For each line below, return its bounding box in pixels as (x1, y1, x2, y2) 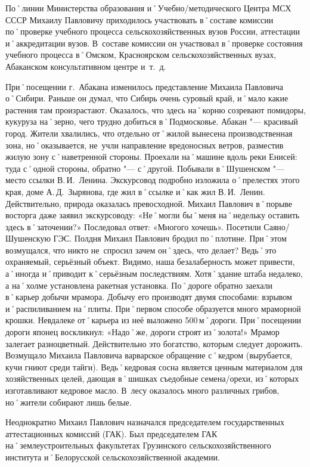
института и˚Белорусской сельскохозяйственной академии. (5, 450, 220, 463)
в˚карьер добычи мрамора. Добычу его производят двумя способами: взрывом (5, 290, 292, 303)
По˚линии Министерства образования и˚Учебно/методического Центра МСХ (5, 2, 292, 14)
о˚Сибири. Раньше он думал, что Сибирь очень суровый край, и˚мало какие (5, 92, 289, 104)
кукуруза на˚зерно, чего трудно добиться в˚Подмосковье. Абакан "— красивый (5, 115, 298, 128)
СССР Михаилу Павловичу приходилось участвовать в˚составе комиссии (5, 13, 274, 26)
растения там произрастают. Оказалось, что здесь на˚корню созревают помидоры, (5, 103, 306, 116)
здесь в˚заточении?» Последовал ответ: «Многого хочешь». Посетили (5, 220, 261, 233)
